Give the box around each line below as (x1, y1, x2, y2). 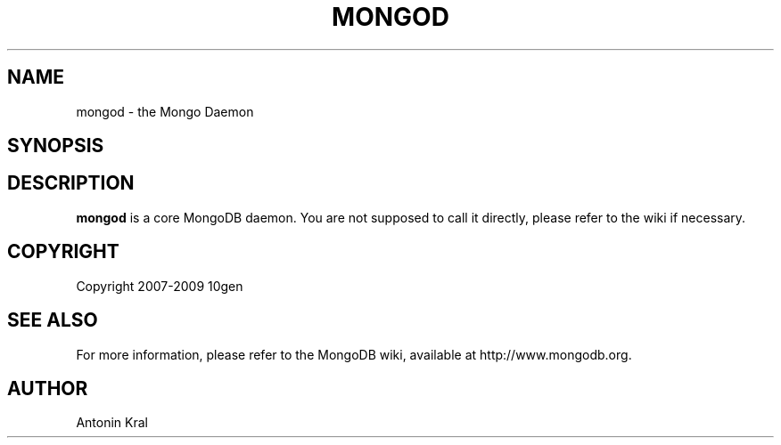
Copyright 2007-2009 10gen (76, 278, 243, 294)
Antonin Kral (76, 415, 148, 431)
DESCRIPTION (7, 172, 135, 195)
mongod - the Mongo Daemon (76, 103, 254, 119)
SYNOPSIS (7, 134, 104, 158)
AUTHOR (7, 376, 88, 400)
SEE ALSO (7, 309, 98, 332)
